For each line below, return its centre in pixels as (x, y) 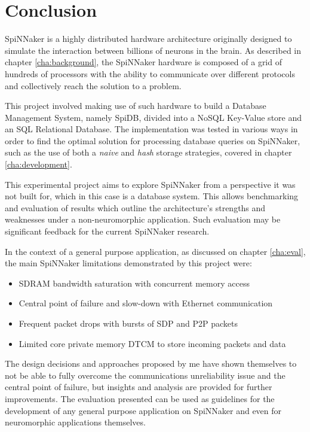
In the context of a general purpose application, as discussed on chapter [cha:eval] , (155, 251)
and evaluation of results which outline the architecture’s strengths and (135, 207)
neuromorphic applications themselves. (75, 422)
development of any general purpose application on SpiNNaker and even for (143, 410)
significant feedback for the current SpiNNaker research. (107, 231)
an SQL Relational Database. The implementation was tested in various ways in (151, 129)
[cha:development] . (39, 164)
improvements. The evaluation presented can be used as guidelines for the (140, 398)
